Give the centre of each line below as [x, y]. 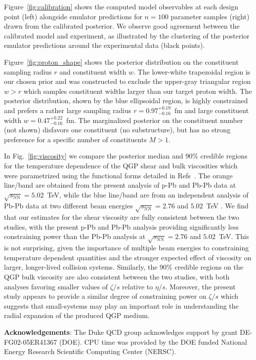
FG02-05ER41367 [31, 341]
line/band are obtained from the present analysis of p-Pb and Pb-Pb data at [120, 185]
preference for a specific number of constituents [75, 139]
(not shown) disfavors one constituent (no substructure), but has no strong [117, 130]
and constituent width [93, 71]
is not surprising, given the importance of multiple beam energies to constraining [127, 248]
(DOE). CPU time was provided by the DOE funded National [153, 341]
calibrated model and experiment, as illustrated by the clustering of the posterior [127, 35]
